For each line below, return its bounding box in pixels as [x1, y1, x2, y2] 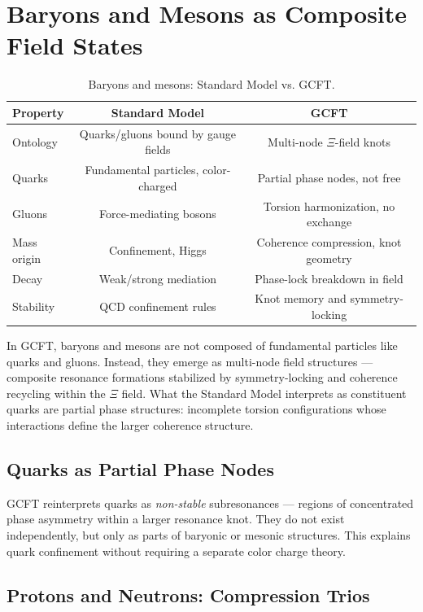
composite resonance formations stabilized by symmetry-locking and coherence [7, 369, 398, 386]
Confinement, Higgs [108, 241, 207, 258]
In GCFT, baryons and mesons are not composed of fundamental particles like [7, 337, 398, 354]
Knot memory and [255, 290, 347, 307]
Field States [7, 28, 143, 62]
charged [138, 177, 177, 194]
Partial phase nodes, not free [257, 168, 401, 186]
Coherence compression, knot [256, 234, 402, 251]
